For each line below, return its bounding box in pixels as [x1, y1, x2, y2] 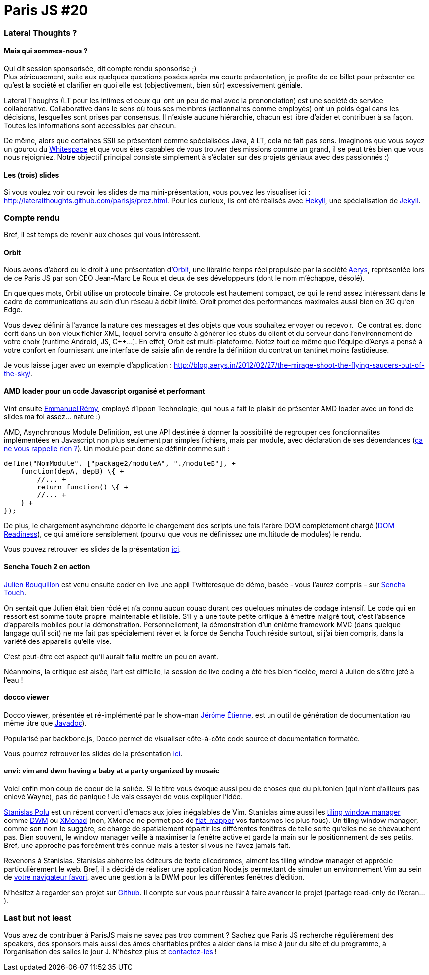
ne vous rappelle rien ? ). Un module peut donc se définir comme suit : [4, 444, 230, 453]
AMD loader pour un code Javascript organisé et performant [4, 386, 205, 395]
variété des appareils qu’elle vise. [4, 637, 112, 645]
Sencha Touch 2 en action [4, 562, 90, 571]
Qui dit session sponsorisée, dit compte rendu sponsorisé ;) [4, 64, 197, 73]
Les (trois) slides [4, 170, 59, 179]
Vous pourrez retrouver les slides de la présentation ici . [4, 749, 183, 758]
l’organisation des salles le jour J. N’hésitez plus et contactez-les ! [4, 947, 217, 956]
